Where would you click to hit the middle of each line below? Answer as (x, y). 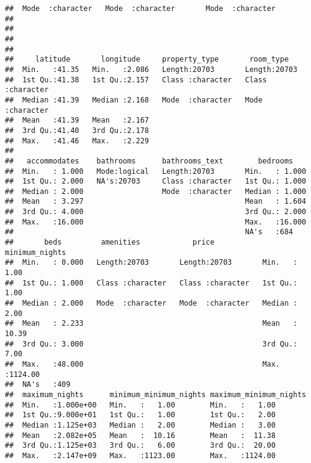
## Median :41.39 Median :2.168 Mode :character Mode (134, 100)
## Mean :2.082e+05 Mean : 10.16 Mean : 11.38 (140, 435)
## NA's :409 (38, 385)
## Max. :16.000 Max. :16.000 (155, 222)
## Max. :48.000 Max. (143, 364)
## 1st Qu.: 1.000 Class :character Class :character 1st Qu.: (151, 283)
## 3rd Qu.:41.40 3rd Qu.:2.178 (77, 130)
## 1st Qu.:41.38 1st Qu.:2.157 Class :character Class (136, 80)
